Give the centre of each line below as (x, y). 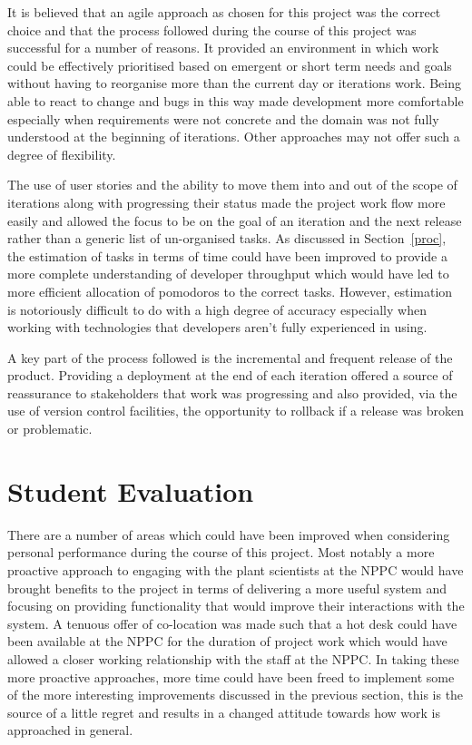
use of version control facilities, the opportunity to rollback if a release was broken (236, 411)
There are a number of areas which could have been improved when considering (229, 534)
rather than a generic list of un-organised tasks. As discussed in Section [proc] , (227, 238)
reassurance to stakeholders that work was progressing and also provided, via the (232, 392)
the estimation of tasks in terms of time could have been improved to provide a (227, 255)
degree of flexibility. (62, 154)
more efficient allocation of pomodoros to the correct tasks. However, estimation (230, 291)
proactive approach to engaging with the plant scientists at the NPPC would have (236, 569)
